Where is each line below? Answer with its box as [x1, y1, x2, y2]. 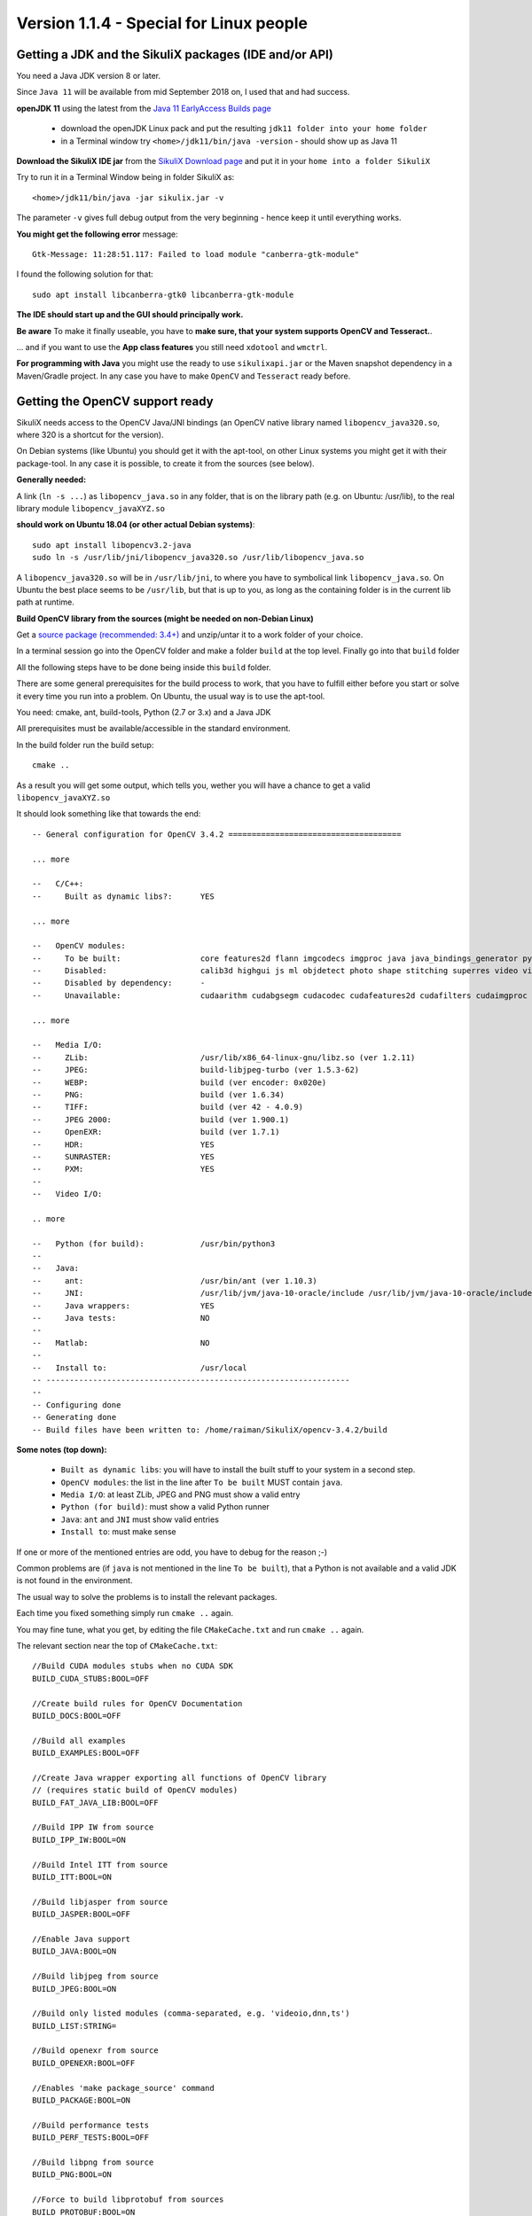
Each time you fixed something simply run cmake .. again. [16, 1608, 234, 1619]
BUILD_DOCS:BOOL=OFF [32, 1711, 121, 1721]
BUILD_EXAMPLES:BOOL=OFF [32, 1748, 140, 1759]
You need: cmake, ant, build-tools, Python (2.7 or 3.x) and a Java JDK [16, 707, 271, 718]
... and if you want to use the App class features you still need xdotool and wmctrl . [16, 341, 328, 352]
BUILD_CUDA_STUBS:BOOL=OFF [32, 1674, 150, 1683]
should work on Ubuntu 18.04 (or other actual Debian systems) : [16, 519, 255, 530]
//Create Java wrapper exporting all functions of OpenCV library [32, 1773, 327, 1783]
